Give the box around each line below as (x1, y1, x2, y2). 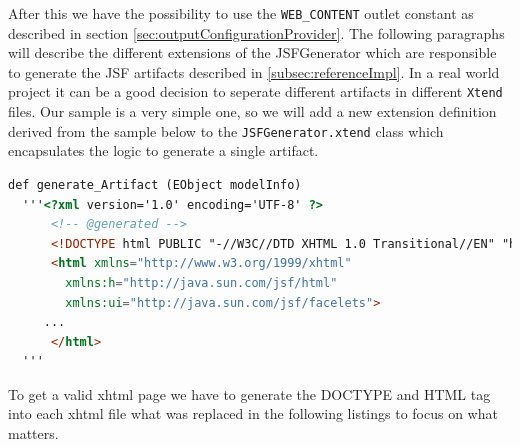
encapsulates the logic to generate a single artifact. (8, 140, 319, 161)
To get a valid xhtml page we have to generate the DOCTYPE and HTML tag (8, 383, 491, 404)
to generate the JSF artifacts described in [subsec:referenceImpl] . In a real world (8, 61, 500, 82)
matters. (8, 423, 59, 444)
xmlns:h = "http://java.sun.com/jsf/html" (65, 275, 338, 290)
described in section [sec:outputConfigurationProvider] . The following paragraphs (8, 22, 505, 43)
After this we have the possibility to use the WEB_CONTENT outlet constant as (8, 3, 474, 23)
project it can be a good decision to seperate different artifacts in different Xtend (8, 81, 503, 102)
